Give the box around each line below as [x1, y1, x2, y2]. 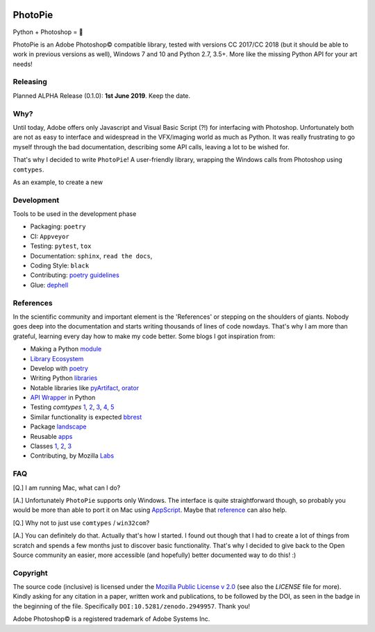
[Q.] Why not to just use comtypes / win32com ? [12, 518, 150, 527]
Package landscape [30, 422, 87, 431]
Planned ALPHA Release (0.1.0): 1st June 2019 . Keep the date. [12, 91, 191, 100]
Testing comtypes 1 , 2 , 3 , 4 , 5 [30, 403, 115, 411]
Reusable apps [30, 432, 73, 440]
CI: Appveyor [30, 232, 69, 240]
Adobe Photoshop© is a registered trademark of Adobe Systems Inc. [12, 615, 210, 623]
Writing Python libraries [30, 374, 98, 382]
